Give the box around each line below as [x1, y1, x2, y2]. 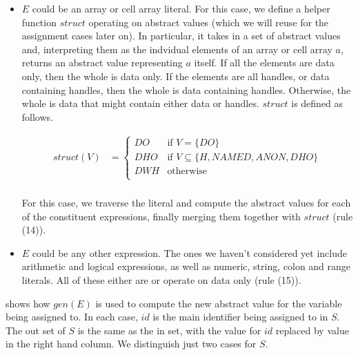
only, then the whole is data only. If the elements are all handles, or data [21, 68, 330, 83]
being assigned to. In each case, [6, 309, 138, 324]
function [21, 15, 57, 29]
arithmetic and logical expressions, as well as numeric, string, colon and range [21, 259, 351, 274]
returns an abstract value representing [21, 55, 183, 70]
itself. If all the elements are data [194, 55, 335, 70]
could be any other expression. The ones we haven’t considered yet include [32, 245, 347, 260]
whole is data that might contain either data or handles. [21, 96, 259, 111]
